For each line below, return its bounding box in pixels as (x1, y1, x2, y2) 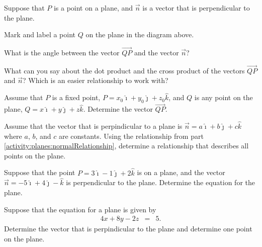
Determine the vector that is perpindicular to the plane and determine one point (4, 223, 252, 234)
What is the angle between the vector (4, 47, 120, 57)
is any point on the (194, 92, 253, 103)
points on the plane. (4, 150, 66, 160)
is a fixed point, (52, 92, 101, 103)
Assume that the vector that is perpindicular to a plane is (4, 121, 183, 131)
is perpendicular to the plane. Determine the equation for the (66, 177, 255, 188)
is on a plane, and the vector (137, 167, 225, 178)
